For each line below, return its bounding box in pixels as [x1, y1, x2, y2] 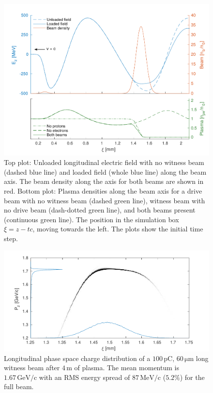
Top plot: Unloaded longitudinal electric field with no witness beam [4, 157, 204, 167]
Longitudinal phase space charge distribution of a [4, 353, 151, 363]
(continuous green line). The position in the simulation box [4, 214, 179, 224]
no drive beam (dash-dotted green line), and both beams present [4, 205, 196, 215]
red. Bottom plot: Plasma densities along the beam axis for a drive [4, 186, 202, 196]
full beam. [4, 381, 34, 392]
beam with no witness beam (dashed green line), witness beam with [4, 195, 205, 205]
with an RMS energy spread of [39, 372, 130, 382]
